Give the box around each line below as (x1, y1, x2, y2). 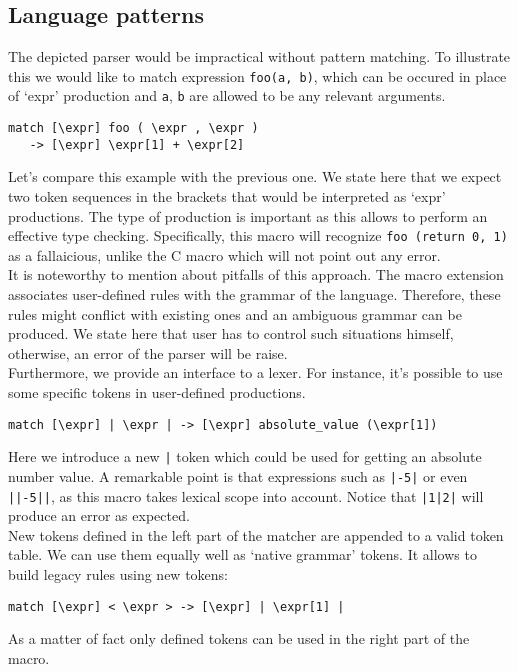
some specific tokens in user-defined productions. (8, 382, 306, 403)
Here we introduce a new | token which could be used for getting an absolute (8, 446, 482, 467)
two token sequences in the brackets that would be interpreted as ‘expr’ (8, 186, 446, 207)
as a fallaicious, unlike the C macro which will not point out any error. (8, 244, 441, 265)
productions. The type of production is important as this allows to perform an (8, 205, 488, 226)
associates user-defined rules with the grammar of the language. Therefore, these (8, 284, 501, 305)
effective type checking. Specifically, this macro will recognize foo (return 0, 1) (8, 225, 508, 246)
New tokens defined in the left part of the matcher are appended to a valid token (8, 524, 504, 545)
